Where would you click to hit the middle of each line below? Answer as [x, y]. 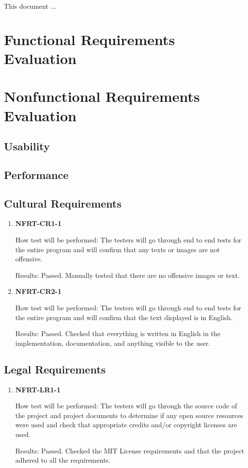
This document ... [30, 6]
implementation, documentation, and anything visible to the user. [113, 343]
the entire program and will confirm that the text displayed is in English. [124, 317]
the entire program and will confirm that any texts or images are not [117, 249]
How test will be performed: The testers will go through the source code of [126, 406]
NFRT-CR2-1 [39, 291]
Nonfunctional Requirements [102, 96]
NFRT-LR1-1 [38, 389]
